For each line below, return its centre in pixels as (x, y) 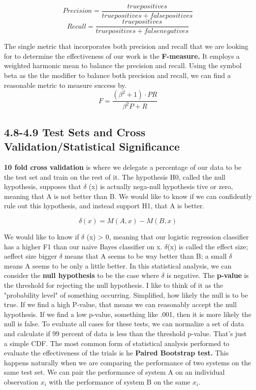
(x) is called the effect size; (208, 246)
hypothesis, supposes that (43, 186)
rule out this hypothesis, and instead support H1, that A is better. (104, 206)
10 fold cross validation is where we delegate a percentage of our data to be (123, 167)
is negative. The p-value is (208, 275)
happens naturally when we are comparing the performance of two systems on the (128, 362)
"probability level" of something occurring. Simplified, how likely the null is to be (126, 294)
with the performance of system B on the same (120, 381)
